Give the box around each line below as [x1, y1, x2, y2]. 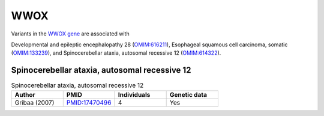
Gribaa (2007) [14, 98, 55, 106]
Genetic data [169, 90, 207, 99]
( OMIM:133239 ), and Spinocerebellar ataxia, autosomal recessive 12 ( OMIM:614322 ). [11, 49, 221, 56]
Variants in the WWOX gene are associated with [11, 30, 130, 37]
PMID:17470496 [66, 98, 112, 106]
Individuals [118, 90, 151, 99]
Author [14, 90, 35, 99]
